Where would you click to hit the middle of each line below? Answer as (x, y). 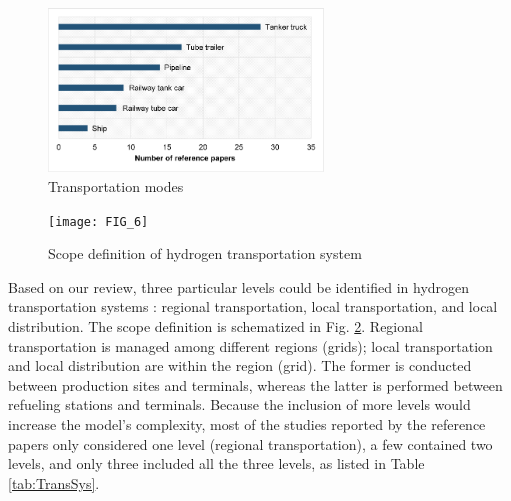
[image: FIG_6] (98, 221)
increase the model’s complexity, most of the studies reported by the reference (247, 424)
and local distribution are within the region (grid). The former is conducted (240, 365)
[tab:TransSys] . (54, 482)
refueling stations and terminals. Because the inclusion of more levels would (239, 404)
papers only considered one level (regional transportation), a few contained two (250, 443)
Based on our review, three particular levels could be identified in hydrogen (239, 286)
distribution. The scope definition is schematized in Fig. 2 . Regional (215, 326)
